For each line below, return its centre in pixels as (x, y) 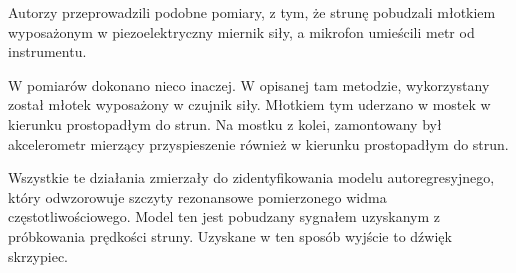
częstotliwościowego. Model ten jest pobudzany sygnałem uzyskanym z (224, 216)
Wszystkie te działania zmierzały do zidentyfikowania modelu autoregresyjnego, (251, 177)
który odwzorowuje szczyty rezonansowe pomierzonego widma (197, 196)
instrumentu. (47, 51)
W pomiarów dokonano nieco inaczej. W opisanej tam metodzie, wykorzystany (249, 84)
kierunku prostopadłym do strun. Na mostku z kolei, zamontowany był (225, 123)
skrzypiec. (38, 255)
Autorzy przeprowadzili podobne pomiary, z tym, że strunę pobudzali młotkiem (252, 12)
